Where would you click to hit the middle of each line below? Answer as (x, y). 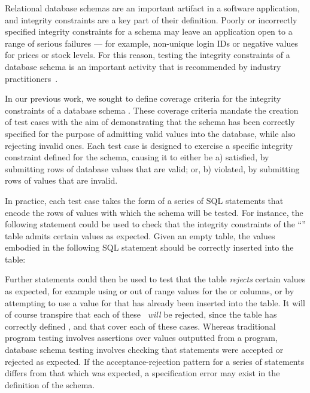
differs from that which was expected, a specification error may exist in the (142, 373)
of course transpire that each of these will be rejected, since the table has (141, 314)
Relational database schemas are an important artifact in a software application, (152, 8)
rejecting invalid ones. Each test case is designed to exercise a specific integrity (149, 145)
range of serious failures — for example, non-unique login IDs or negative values (151, 43)
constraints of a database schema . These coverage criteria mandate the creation (152, 110)
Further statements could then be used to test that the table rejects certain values (155, 279)
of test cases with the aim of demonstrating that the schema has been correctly (150, 122)
